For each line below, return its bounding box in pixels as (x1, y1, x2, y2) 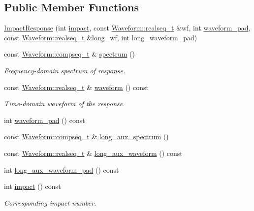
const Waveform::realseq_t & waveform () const (4, 82, 149, 92)
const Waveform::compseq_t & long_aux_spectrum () (4, 131, 169, 142)
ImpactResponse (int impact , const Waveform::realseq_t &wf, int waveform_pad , (4, 23, 251, 33)
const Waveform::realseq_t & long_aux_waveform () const (4, 148, 183, 158)
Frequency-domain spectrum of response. (4, 65, 126, 75)
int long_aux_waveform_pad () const (4, 164, 119, 175)
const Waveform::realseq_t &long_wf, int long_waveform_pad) (4, 32, 197, 42)
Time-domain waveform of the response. (4, 98, 125, 109)
